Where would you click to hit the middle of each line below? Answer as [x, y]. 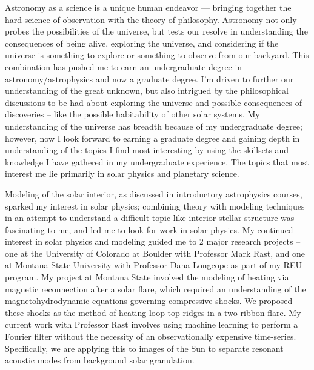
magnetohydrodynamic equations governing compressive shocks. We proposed [149, 301]
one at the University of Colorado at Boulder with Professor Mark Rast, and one [155, 253]
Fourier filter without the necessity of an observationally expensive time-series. [151, 336]
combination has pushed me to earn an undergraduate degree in [124, 66]
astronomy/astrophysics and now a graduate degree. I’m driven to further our [149, 78]
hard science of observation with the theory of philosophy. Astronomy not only [151, 19]
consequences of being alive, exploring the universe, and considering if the [142, 43]
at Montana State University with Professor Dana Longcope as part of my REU [153, 265]
